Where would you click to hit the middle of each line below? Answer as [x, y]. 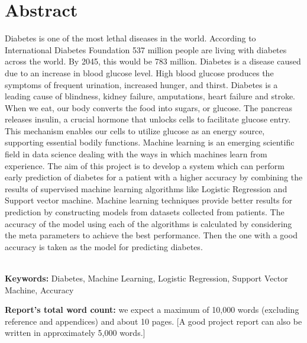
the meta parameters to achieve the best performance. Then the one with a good [151, 235]
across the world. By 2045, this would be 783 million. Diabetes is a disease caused [153, 61]
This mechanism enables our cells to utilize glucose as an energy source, [135, 130]
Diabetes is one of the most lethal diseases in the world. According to [130, 38]
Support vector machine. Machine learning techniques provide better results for [148, 200]
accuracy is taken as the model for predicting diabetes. [104, 246]
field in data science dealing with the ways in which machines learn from [136, 154]
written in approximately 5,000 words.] [75, 333]
